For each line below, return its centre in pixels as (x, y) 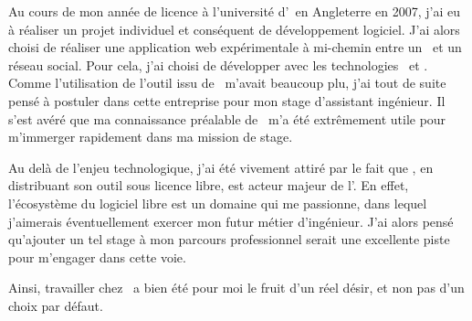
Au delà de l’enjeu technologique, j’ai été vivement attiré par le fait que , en (221, 167)
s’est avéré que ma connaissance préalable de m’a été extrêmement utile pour (227, 118)
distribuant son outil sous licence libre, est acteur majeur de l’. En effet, (209, 185)
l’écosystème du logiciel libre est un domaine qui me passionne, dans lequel (218, 203)
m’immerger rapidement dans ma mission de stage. (151, 137)
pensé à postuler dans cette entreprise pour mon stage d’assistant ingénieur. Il (227, 100)
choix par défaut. (56, 305)
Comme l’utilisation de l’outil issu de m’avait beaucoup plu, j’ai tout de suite (227, 83)
